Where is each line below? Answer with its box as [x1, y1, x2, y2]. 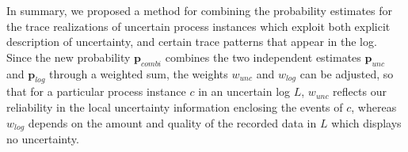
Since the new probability [6, 48, 131, 65]
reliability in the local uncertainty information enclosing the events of [6, 98, 343, 115]
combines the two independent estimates [165, 48, 361, 65]
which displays [331, 114, 402, 131]
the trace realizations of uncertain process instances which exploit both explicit [6, 17, 391, 34]
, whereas [351, 98, 397, 115]
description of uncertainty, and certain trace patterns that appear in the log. [6, 33, 377, 50]
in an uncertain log [198, 83, 291, 100]
